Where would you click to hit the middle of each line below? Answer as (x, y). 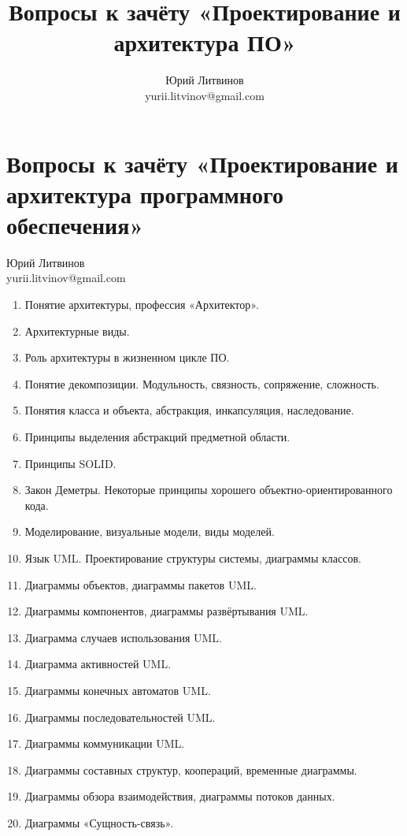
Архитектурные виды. (77, 331)
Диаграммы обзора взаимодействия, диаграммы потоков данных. (180, 796)
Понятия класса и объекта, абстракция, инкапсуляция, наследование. (189, 410)
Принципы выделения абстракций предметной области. (157, 436)
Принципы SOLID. (70, 463)
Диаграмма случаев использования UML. (123, 637)
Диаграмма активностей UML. (98, 664)
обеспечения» (75, 224)
